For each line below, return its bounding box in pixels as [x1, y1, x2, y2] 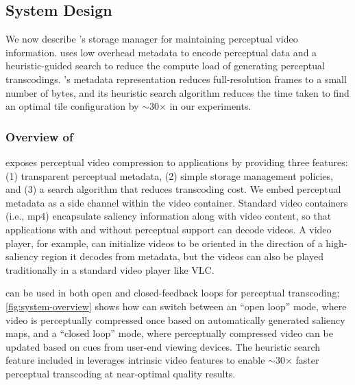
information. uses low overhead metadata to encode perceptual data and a [5, 45, 317, 59]
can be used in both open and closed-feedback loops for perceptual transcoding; [5, 285, 340, 300]
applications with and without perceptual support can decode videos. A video [5, 222, 332, 236]
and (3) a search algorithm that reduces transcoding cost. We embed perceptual [5, 182, 341, 196]
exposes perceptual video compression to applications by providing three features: [5, 154, 348, 169]
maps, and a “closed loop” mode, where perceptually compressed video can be [5, 326, 333, 340]
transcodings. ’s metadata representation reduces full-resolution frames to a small [5, 71, 347, 86]
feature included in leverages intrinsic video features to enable [5, 353, 265, 367]
